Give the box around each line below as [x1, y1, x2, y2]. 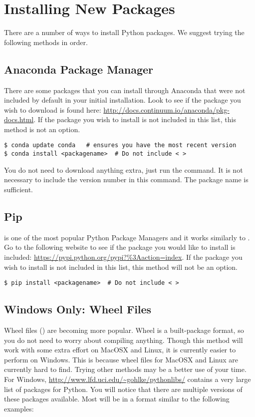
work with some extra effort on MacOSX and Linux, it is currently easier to [4, 344, 236, 355]
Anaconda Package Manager [4, 61, 154, 77]
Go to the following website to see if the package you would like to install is [4, 242, 236, 252]
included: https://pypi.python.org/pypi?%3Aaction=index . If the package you [4, 251, 243, 262]
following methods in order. [4, 37, 88, 47]
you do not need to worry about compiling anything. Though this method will [4, 334, 243, 345]
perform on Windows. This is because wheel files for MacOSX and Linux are [4, 354, 238, 364]
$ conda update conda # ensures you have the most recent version [4, 142, 237, 149]
